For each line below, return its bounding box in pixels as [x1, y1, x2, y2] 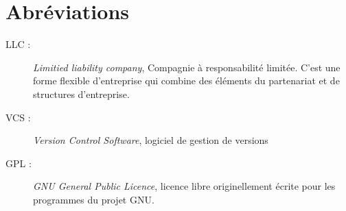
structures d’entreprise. [33, 86, 130, 101]
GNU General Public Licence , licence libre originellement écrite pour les [33, 179, 336, 193]
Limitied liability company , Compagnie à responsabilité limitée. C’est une [33, 60, 341, 74]
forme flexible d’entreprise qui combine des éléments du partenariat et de [33, 73, 340, 88]
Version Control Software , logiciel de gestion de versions [33, 133, 268, 147]
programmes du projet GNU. [33, 192, 154, 206]
